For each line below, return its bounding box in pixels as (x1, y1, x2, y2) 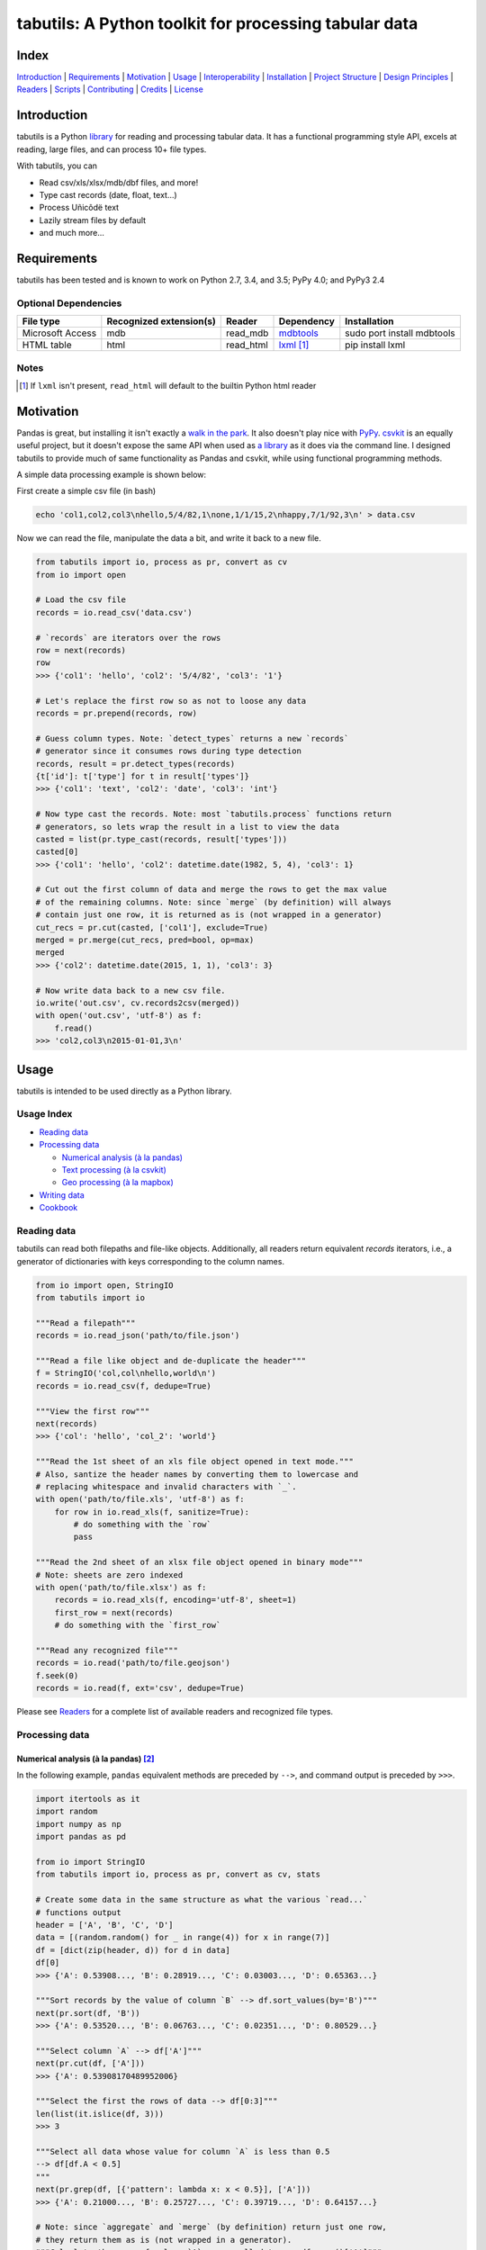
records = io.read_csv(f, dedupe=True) (35, 1381, 211, 1390)
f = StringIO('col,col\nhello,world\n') (35, 1368, 216, 1379)
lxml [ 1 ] (278, 338, 310, 351)
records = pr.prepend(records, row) (35, 708, 198, 718)
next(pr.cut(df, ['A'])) (35, 2058, 146, 2069)
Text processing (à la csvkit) (61, 1164, 166, 1174)
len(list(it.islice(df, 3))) (35, 2109, 165, 2119)
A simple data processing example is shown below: (16, 469, 207, 480)
